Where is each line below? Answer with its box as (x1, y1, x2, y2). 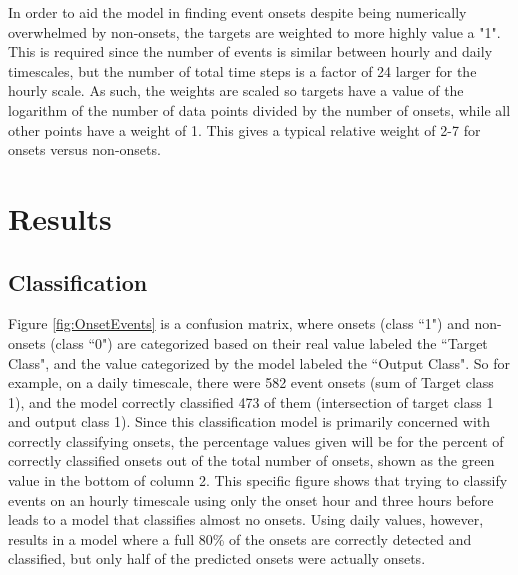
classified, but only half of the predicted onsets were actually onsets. (8, 548, 426, 569)
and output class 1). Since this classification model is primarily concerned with (8, 411, 491, 432)
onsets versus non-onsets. (8, 139, 161, 160)
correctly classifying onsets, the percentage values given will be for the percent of (8, 430, 504, 451)
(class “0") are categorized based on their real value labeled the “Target (50, 332, 488, 353)
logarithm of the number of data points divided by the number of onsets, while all (8, 99, 511, 120)
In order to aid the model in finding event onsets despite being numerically (8, 2, 467, 22)
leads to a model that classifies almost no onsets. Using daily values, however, (8, 509, 484, 530)
